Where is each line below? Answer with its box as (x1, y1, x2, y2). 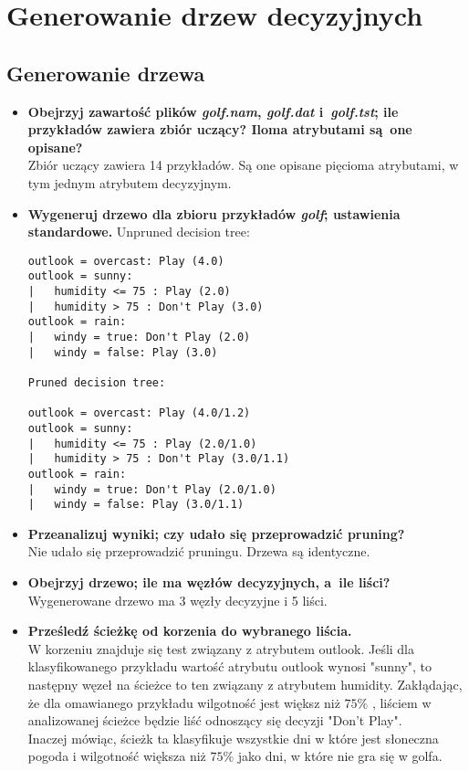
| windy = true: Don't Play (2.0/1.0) (27, 482, 276, 496)
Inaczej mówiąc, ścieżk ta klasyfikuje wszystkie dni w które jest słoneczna (27, 728, 439, 747)
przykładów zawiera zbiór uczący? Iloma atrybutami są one (27, 120, 412, 139)
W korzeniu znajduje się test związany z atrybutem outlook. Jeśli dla (27, 639, 415, 658)
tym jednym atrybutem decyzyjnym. (27, 173, 232, 192)
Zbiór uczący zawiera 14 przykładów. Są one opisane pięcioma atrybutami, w (27, 155, 459, 174)
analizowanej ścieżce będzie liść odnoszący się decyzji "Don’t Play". (27, 711, 402, 730)
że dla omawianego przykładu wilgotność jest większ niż (27, 692, 340, 712)
